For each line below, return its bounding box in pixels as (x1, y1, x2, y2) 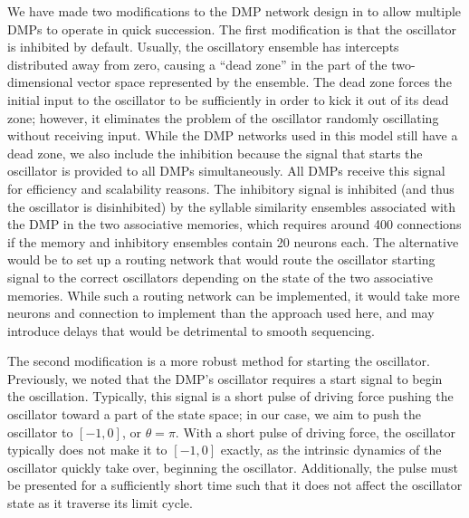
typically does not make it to (7, 440, 167, 459)
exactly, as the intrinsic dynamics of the (220, 440, 442, 459)
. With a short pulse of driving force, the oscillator (175, 422, 456, 441)
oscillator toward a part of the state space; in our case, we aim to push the (7, 405, 422, 424)
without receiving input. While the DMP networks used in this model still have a (7, 126, 458, 145)
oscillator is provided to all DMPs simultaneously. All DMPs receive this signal (7, 161, 445, 180)
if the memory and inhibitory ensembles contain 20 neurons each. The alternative (7, 232, 459, 251)
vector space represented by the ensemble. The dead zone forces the (77, 72, 452, 91)
